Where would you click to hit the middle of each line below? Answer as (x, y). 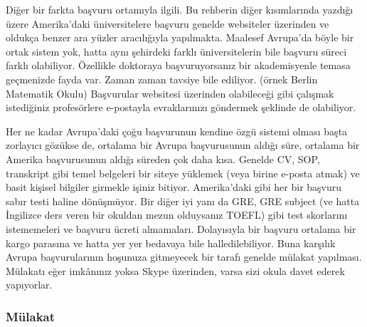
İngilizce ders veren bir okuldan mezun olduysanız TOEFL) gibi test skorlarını (177, 215)
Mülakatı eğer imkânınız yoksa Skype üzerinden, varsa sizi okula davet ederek (175, 270)
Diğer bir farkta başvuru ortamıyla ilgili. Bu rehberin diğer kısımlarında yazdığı (180, 9)
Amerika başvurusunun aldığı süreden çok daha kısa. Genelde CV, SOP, (163, 159)
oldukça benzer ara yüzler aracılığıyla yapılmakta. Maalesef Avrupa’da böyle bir (180, 37)
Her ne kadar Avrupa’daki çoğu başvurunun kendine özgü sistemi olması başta (177, 131)
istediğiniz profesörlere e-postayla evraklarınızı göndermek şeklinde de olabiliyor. (181, 107)
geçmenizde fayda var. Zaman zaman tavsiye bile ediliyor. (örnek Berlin (162, 79)
